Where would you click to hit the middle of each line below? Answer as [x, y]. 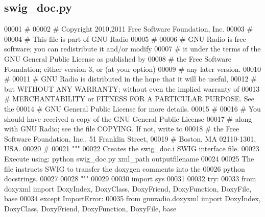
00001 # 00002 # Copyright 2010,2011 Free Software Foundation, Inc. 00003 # [129, 29]
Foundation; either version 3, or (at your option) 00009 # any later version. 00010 [133, 69]
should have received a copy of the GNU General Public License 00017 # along [128, 118]
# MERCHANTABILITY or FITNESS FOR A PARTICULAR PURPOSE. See [129, 99]
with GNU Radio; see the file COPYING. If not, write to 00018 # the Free [122, 129]
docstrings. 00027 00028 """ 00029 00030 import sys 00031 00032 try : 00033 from [130, 179]
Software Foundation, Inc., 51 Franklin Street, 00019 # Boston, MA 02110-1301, [130, 138]
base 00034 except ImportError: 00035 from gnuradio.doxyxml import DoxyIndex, [132, 198]
